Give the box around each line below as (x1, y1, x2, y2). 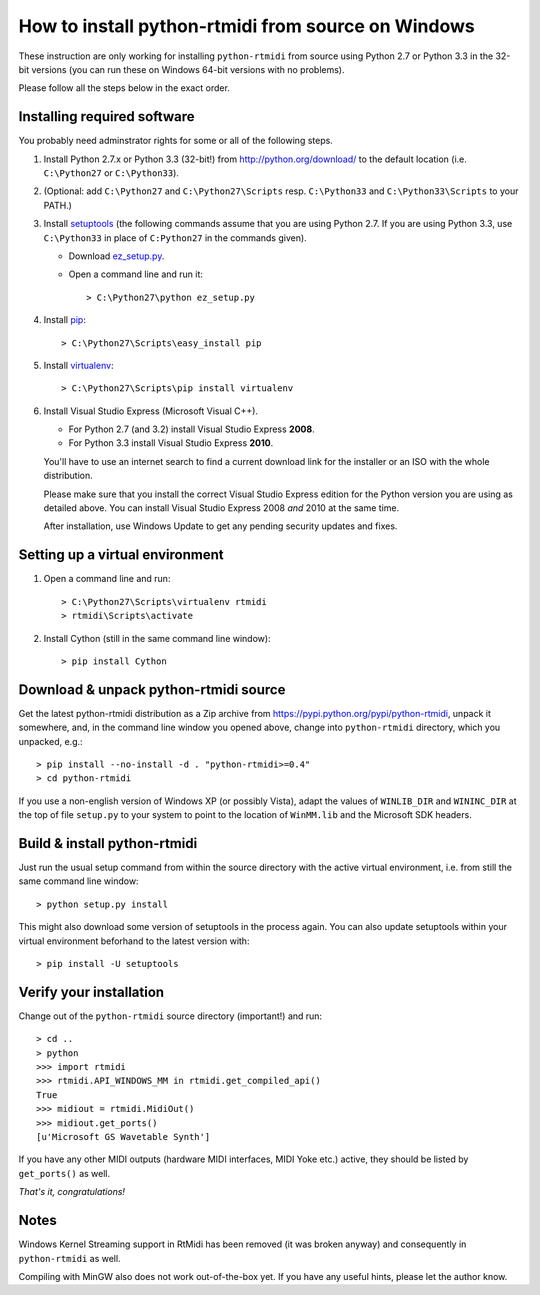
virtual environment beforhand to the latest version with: (18, 935, 250, 947)
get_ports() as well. (18, 1167, 111, 1179)
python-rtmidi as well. (18, 1252, 121, 1264)
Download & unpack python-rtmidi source (18, 681, 286, 698)
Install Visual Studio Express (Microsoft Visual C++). (43, 405, 259, 417)
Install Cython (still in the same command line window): (43, 632, 271, 644)
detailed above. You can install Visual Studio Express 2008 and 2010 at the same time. (43, 502, 400, 514)
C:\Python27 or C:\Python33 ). (43, 167, 180, 179)
